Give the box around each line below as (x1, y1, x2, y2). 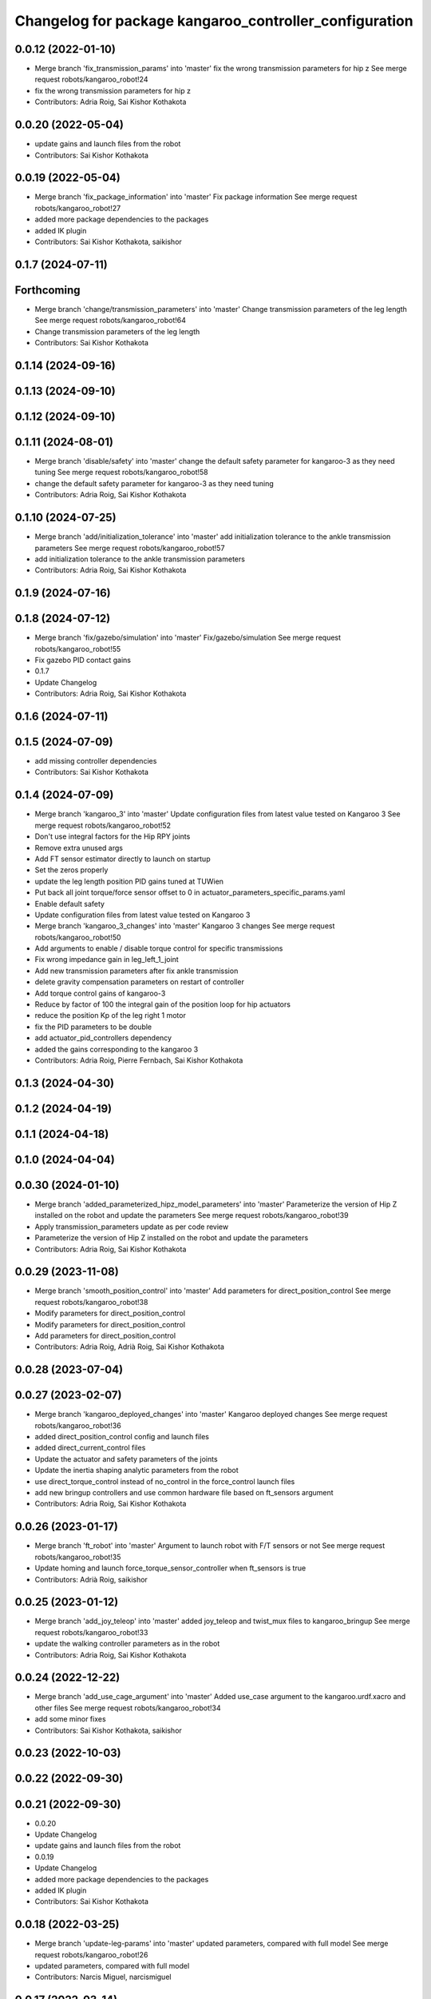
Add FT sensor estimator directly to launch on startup (34, 854, 211, 864)
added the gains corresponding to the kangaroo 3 (34, 1044, 199, 1054)
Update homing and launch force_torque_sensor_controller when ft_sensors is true (34, 1563, 306, 1573)
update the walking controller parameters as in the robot (34, 1639, 220, 1649)
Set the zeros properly (34, 865, 109, 875)
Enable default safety (34, 899, 105, 908)
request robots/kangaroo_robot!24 (34, 74, 148, 84)
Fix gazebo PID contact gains (34, 656, 132, 664)
